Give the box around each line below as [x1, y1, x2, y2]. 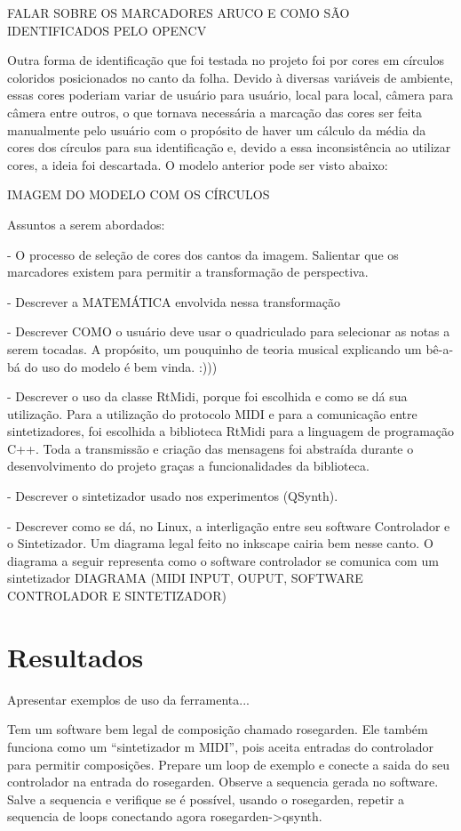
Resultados [7, 638, 144, 674]
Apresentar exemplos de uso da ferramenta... [7, 690, 250, 708]
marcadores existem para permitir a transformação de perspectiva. [7, 262, 369, 281]
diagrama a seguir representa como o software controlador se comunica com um [7, 551, 439, 569]
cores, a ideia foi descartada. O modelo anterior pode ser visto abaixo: [7, 155, 388, 173]
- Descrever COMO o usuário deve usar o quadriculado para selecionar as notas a [7, 322, 450, 341]
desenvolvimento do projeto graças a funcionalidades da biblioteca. [7, 456, 370, 475]
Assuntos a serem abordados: [7, 214, 165, 233]
